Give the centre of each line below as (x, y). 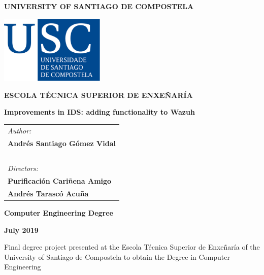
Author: (20, 130)
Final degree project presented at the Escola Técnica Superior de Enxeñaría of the (132, 247)
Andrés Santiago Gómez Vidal (62, 143)
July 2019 (21, 230)
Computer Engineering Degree (59, 212)
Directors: (23, 168)
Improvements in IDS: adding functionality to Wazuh (100, 112)
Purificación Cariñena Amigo (60, 181)
